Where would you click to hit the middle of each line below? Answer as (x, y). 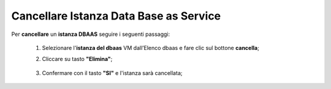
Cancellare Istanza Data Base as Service (116, 16)
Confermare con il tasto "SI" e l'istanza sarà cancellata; (112, 73)
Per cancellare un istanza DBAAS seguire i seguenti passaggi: (91, 34)
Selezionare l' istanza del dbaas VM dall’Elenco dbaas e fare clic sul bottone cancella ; (151, 48)
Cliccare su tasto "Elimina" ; (77, 59)
